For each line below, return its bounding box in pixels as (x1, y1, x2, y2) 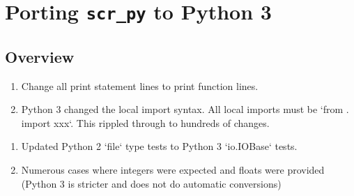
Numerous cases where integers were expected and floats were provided (21, 163, 325, 177)
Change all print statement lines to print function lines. (21, 78, 259, 93)
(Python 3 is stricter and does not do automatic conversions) (21, 176, 282, 190)
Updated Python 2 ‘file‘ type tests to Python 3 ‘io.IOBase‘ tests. (21, 139, 298, 153)
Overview (5, 45, 75, 67)
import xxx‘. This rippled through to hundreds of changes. (21, 115, 270, 130)
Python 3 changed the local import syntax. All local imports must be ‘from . (21, 102, 349, 116)
